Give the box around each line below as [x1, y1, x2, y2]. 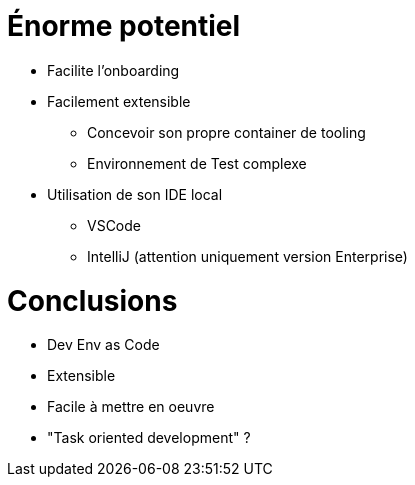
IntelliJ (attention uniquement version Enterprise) [87, 247, 408, 265]
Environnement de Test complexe [87, 154, 307, 172]
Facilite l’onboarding [47, 61, 180, 79]
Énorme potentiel [7, 9, 241, 43]
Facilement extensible [47, 92, 191, 110]
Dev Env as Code [47, 336, 160, 354]
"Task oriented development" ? [47, 429, 251, 447]
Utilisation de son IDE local [47, 185, 223, 203]
